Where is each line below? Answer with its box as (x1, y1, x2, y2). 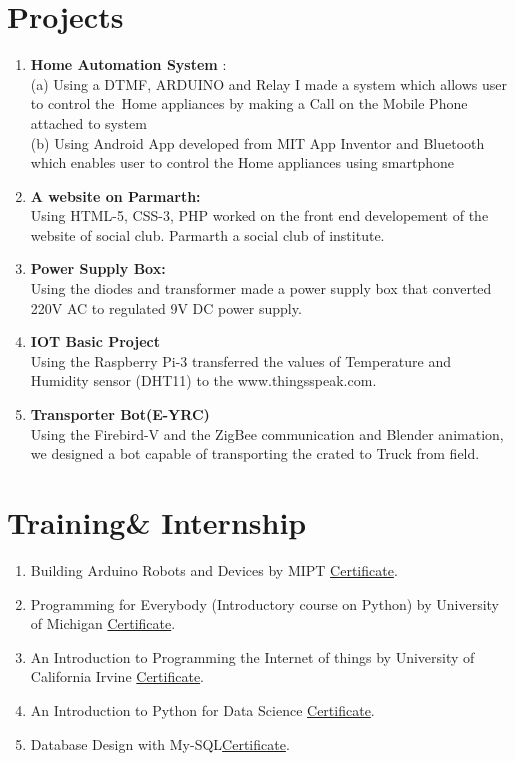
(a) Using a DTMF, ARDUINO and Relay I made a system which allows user (30, 73, 507, 94)
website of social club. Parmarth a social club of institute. (30, 224, 385, 245)
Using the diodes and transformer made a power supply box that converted (30, 278, 492, 299)
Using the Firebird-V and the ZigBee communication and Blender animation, (30, 423, 504, 444)
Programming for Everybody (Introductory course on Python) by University (30, 593, 499, 614)
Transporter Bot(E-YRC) (30, 404, 210, 425)
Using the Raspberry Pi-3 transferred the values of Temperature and (30, 350, 452, 371)
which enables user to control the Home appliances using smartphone (30, 152, 455, 173)
